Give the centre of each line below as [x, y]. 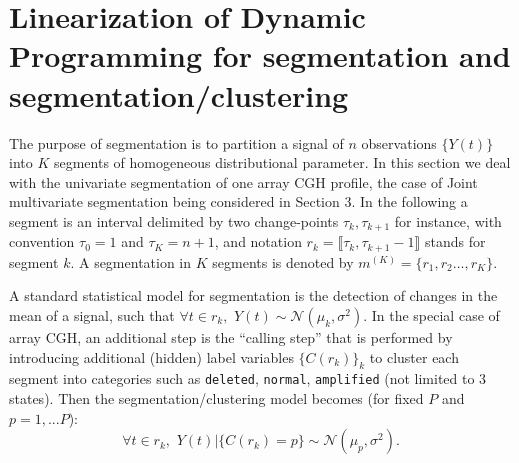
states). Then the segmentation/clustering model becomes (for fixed [216, 398]
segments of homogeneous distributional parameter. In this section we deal [282, 162]
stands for [455, 241]
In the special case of [435, 314]
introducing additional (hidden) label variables [151, 356]
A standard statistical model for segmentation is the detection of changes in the [253, 295]
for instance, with [448, 220]
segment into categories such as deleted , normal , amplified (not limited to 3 [248, 378]
